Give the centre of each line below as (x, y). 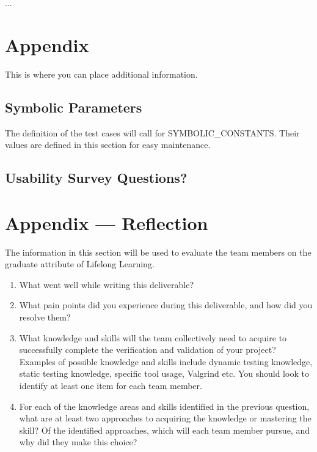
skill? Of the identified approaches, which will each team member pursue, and (164, 430)
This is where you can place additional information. (101, 74)
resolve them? (45, 317)
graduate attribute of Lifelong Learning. (80, 264)
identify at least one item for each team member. (111, 385)
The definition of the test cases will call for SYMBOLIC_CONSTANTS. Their (152, 132)
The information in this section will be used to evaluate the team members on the (158, 252)
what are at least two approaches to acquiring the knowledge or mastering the (165, 418)
